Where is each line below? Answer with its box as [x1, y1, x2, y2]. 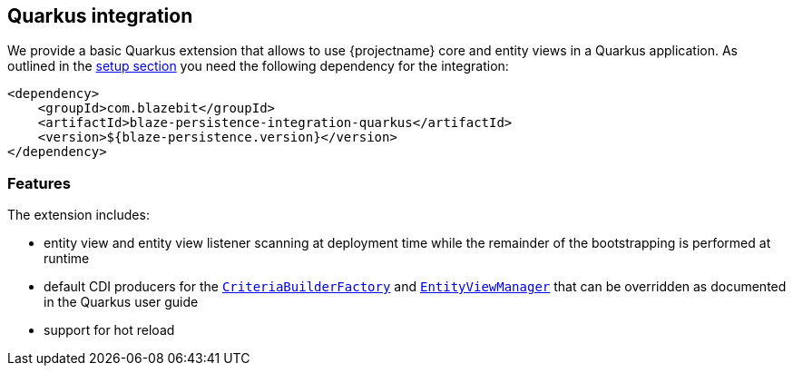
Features [7, 173, 71, 192]
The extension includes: [7, 207, 150, 223]
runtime [44, 250, 90, 267]
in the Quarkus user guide [44, 294, 199, 310]
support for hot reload [44, 322, 175, 339]
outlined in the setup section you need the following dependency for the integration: [7, 58, 509, 74]
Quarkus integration [7, 5, 193, 27]
